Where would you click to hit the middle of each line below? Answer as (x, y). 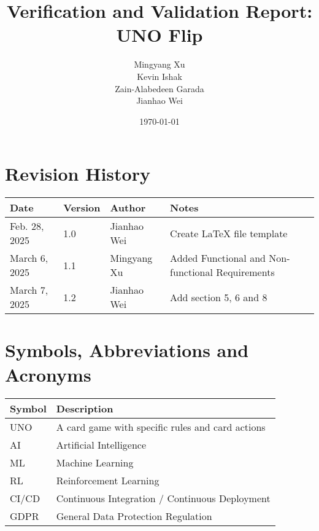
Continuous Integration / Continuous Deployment (163, 498)
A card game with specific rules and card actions (161, 427)
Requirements (245, 272)
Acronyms (48, 374)
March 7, (29, 290)
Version (82, 208)
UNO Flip (159, 35)
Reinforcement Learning (108, 480)
